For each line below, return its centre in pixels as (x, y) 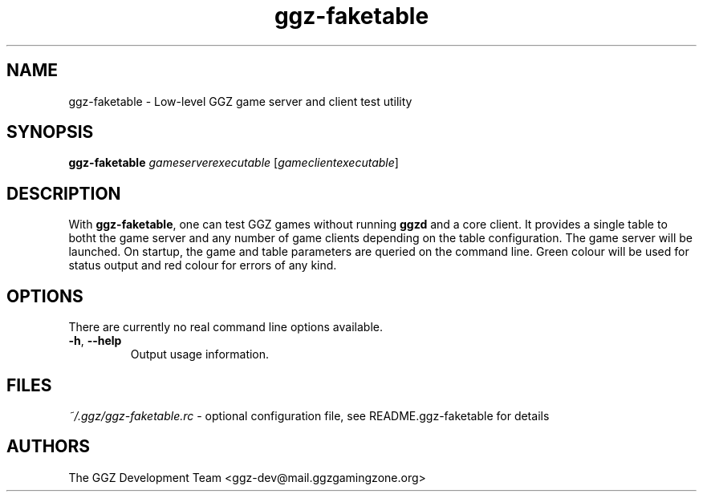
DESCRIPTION (64, 193)
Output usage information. (200, 354)
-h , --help (95, 341)
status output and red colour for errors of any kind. (203, 265)
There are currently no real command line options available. (226, 327)
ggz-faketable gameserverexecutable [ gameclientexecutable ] (234, 163)
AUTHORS (49, 447)
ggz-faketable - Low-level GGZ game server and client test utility (240, 101)
